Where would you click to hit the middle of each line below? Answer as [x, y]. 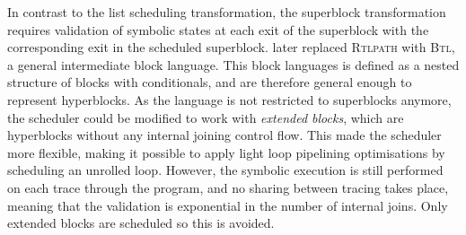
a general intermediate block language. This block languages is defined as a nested [233, 64]
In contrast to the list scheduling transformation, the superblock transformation [227, 12]
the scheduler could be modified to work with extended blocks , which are [206, 117]
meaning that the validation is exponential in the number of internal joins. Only [228, 205]
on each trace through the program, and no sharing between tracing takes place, [228, 187]
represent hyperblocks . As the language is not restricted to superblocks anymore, [229, 99]
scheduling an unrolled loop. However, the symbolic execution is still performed [225, 170]
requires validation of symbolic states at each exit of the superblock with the [218, 29]
